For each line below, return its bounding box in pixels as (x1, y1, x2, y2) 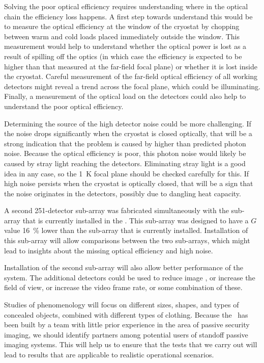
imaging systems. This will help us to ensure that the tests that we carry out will (4, 339, 257, 350)
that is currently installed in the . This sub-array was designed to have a (22, 215, 249, 225)
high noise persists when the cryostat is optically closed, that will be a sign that (4, 178, 253, 189)
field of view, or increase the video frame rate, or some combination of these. (4, 282, 243, 293)
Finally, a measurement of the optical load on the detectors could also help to (4, 91, 246, 101)
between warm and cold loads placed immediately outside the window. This (4, 31, 240, 41)
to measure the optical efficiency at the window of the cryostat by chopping (4, 21, 240, 32)
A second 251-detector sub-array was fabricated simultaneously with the (4, 205, 229, 216)
